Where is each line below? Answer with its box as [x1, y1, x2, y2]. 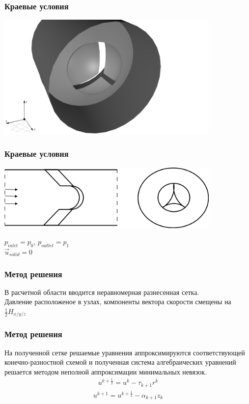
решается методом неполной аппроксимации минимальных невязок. [4, 366, 207, 376]
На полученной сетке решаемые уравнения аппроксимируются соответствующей [4, 347, 245, 357]
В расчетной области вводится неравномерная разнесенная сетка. [4, 287, 199, 297]
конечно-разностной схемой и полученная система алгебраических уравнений [4, 357, 236, 367]
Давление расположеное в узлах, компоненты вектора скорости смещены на [4, 296, 231, 307]
